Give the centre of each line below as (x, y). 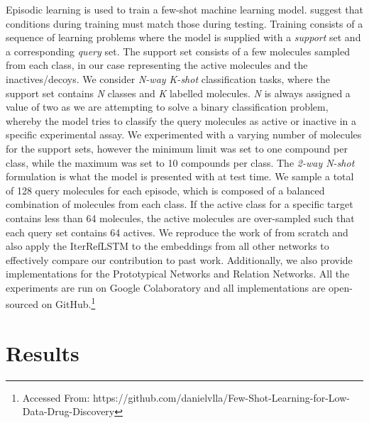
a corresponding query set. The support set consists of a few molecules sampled (178, 51)
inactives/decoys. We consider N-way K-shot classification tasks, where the (168, 78)
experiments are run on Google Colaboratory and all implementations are (166, 287)
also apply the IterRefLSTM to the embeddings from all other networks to (167, 246)
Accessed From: (56, 397)
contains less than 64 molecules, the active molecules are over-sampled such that (180, 218)
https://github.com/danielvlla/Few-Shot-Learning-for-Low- (221, 397)
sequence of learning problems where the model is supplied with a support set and (183, 37)
